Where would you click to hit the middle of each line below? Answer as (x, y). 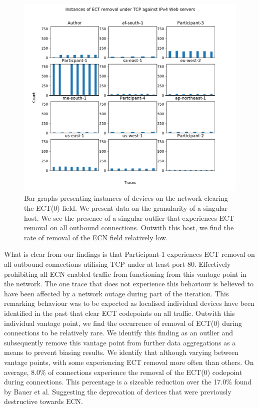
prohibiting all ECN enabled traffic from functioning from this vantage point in (125, 274)
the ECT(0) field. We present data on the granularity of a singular (126, 208)
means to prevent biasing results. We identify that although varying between (121, 352)
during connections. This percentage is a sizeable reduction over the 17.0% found (128, 382)
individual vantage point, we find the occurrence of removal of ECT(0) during (123, 323)
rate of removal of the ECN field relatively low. (96, 237)
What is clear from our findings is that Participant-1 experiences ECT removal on (129, 254)
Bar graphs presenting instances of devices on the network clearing (126, 198)
